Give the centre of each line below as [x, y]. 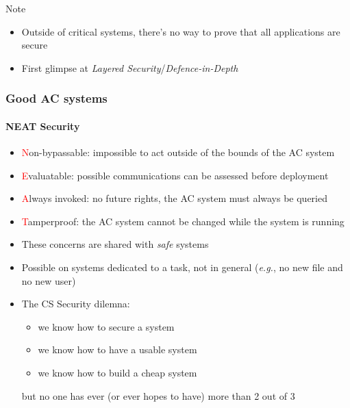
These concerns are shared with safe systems [115, 244]
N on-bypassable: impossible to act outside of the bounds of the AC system [178, 152]
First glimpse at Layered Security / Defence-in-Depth [130, 67]
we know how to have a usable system [117, 349]
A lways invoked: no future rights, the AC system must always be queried [175, 198]
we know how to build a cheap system [117, 372]
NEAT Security [43, 126]
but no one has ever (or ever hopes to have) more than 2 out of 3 [158, 395]
